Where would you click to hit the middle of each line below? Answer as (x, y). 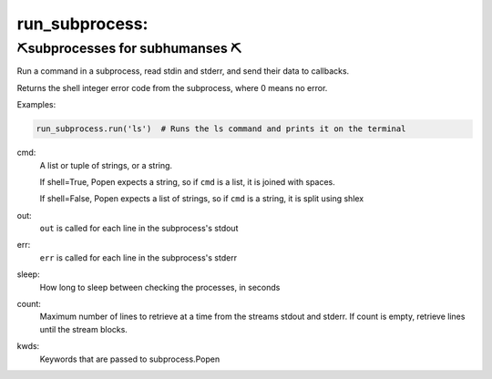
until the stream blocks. (83, 329)
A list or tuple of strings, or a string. (106, 165)
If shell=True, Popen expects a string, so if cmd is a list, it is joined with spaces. (188, 181)
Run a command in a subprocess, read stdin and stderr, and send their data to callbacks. (183, 71)
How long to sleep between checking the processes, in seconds (160, 287)
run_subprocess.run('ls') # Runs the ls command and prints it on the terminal (221, 129)
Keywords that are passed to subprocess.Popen (130, 359)
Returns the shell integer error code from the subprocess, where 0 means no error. (172, 87)
